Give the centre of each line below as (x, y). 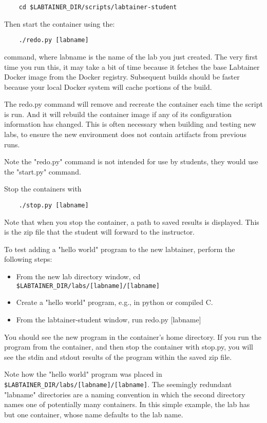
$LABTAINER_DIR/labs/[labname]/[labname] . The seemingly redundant (118, 384)
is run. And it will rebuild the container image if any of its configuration (118, 114)
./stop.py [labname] (54, 206)
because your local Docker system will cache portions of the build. (108, 86)
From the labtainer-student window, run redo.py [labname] (109, 319)
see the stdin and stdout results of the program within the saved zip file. (118, 357)
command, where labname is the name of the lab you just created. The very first (131, 56)
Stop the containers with (43, 189)
